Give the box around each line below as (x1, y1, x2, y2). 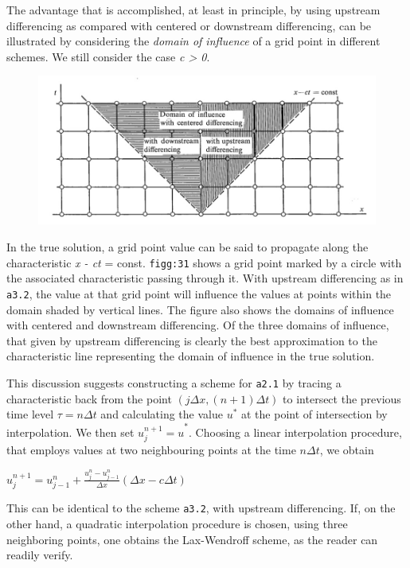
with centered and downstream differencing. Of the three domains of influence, (6, 317, 389, 333)
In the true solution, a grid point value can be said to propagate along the (6, 239, 369, 255)
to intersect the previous (283, 390, 401, 407)
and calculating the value (100, 406, 223, 422)
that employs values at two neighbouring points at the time (6, 442, 296, 458)
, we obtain (319, 442, 374, 458)
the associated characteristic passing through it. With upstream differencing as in (6, 270, 404, 286)
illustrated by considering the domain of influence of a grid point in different (6, 33, 381, 49)
